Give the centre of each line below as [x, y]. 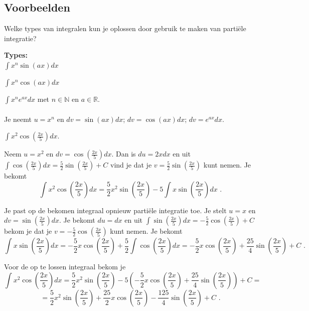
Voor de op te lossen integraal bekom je [65, 267]
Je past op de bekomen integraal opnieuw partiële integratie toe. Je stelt [115, 210]
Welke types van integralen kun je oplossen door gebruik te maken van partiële [125, 28]
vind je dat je [131, 165]
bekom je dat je [28, 231]
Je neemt [18, 119]
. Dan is [124, 154]
